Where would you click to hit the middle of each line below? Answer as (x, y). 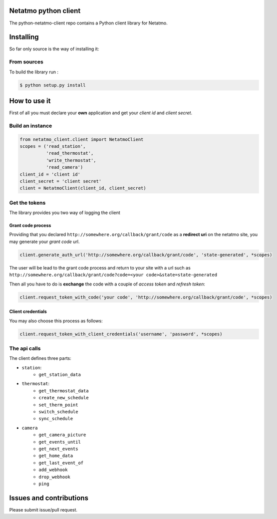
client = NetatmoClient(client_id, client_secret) (83, 188)
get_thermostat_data (64, 391)
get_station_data (60, 375)
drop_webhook (55, 477)
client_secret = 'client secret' (61, 181)
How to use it (30, 101)
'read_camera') (64, 167)
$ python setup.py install (53, 85)
